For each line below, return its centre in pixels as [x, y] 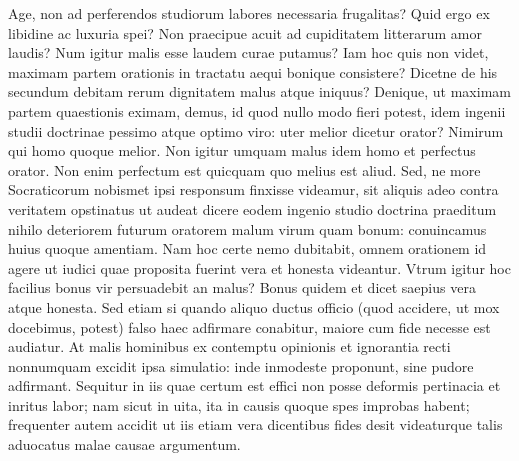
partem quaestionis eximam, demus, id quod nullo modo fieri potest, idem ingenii [257, 110]
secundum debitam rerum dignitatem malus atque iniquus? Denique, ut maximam [259, 91]
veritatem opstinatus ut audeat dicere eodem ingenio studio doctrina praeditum [252, 208]
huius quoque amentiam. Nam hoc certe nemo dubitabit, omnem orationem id [247, 248]
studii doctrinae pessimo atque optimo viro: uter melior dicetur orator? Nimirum [256, 130]
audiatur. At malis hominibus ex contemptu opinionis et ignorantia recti [229, 346]
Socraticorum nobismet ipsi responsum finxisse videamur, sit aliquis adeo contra [253, 189]
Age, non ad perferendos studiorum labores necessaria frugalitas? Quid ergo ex [249, 13]
